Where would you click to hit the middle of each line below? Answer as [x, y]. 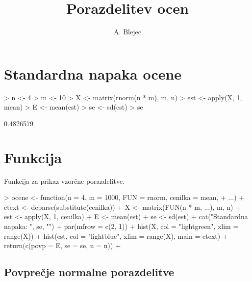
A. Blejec [127, 32]
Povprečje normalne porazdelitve [89, 272]
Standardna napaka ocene [93, 73]
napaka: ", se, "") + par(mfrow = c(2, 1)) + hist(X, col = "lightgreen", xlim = [121, 226]
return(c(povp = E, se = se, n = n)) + [63, 245]
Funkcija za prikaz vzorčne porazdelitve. [64, 181]
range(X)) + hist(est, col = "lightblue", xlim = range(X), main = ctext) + [116, 236]
